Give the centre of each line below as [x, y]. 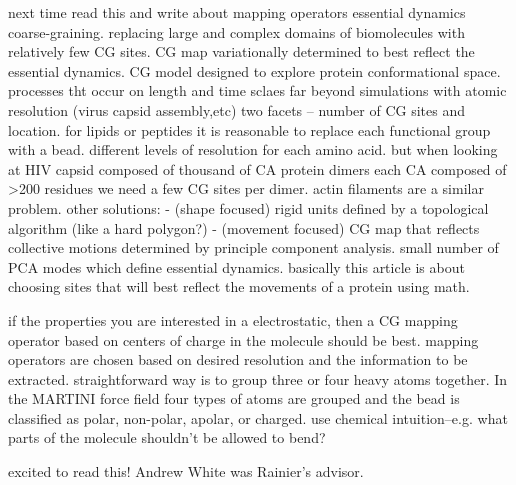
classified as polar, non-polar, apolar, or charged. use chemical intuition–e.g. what [258, 417]
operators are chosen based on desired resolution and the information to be [238, 359]
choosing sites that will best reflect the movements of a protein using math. [239, 286]
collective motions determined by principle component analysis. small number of [253, 247]
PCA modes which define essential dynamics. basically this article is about [236, 266]
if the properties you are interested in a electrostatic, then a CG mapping [233, 319]
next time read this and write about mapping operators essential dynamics [237, 12]
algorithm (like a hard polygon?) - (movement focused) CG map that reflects [244, 227]
